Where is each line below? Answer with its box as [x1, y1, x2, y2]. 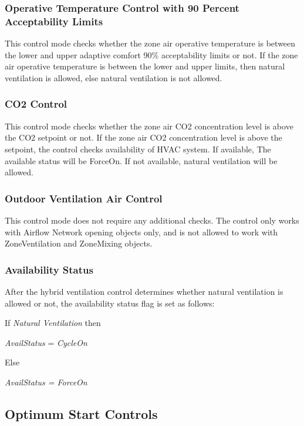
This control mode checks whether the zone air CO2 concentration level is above [5, 119, 293, 132]
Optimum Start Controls [5, 404, 158, 422]
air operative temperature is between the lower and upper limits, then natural [5, 60, 285, 72]
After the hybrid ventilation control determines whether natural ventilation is [5, 285, 283, 297]
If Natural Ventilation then [5, 317, 101, 329]
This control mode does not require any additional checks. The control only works [5, 214, 299, 226]
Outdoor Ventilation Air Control [5, 191, 163, 205]
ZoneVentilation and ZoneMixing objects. [5, 237, 153, 249]
